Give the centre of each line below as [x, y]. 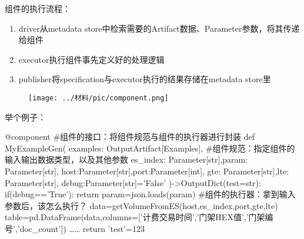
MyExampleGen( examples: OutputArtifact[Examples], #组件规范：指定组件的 [150, 148]
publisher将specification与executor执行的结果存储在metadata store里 [145, 79]
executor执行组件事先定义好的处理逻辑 [91, 59]
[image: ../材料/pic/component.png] [98, 98]
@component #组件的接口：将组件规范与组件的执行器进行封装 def [130, 137]
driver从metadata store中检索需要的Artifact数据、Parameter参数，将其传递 [159, 28]
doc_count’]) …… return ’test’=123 [82, 228]
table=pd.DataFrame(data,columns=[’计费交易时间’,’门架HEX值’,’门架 [135, 217]
